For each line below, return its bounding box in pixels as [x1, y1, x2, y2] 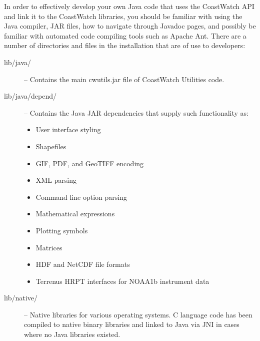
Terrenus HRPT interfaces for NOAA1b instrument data [35, 275, 209, 286]
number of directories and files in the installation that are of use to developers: [4, 40, 245, 51]
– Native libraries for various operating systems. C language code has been [24, 309, 252, 319]
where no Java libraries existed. [24, 329, 120, 339]
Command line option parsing [35, 191, 127, 202]
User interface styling [35, 124, 101, 135]
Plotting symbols [35, 225, 88, 235]
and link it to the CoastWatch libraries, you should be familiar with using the [4, 11, 242, 21]
